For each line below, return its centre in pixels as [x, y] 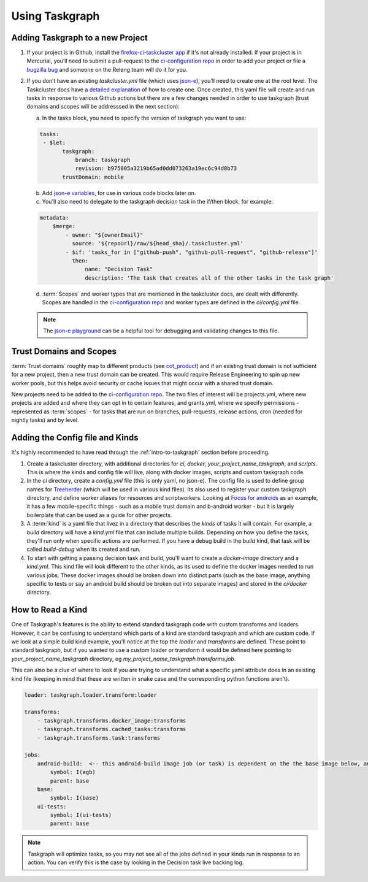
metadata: [54, 218]
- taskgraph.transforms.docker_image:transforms [112, 720]
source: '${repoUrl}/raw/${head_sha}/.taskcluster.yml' [157, 244]
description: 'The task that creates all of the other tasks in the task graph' [209, 278]
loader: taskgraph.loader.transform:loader [91, 695]
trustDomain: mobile [93, 177]
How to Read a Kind [49, 610]
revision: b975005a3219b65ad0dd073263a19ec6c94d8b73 [156, 168]
